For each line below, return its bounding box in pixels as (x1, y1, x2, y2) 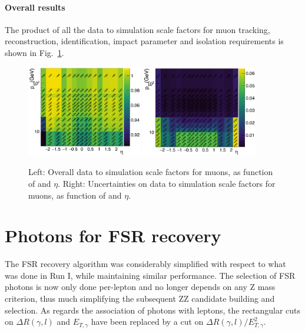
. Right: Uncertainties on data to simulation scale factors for (58, 177, 276, 189)
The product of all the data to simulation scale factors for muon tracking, (5, 23, 270, 35)
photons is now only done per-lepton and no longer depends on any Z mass (5, 281, 276, 293)
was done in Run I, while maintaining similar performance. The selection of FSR (5, 269, 296, 281)
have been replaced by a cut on (91, 315, 204, 328)
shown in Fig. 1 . (5, 46, 64, 58)
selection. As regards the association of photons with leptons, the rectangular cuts (5, 304, 301, 316)
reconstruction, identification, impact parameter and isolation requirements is (5, 35, 284, 47)
